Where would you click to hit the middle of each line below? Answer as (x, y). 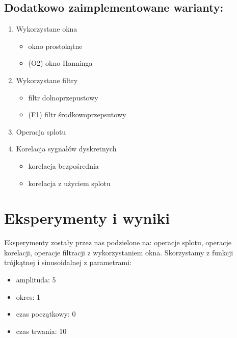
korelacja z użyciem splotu (69, 183)
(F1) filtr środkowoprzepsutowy (77, 114)
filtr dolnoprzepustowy (63, 97)
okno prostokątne (55, 46)
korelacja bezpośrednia (63, 165)
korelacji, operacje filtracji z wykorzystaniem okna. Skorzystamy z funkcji (119, 252)
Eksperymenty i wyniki (87, 218)
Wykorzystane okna (47, 29)
